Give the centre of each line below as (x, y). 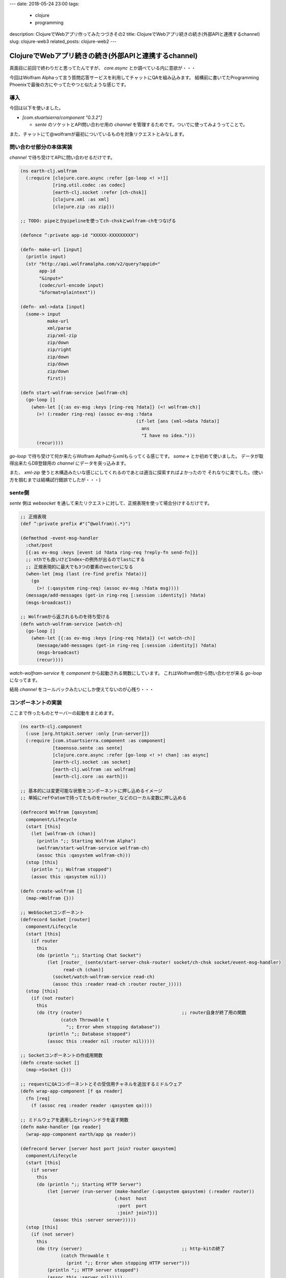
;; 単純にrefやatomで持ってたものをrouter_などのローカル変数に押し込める (103, 798)
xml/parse (59, 328)
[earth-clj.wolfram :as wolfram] (94, 769)
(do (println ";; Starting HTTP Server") (89, 1184)
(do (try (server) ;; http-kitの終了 (131, 1249)
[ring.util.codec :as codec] (89, 185)
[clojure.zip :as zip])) (84, 207)
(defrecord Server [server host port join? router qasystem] (98, 1148)
